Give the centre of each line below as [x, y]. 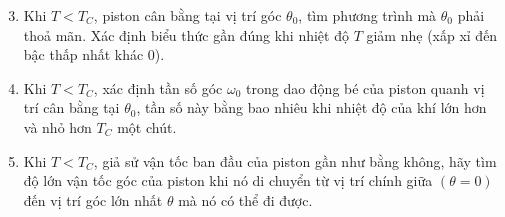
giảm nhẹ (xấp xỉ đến [432, 34]
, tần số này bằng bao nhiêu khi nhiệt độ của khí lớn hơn [311, 107]
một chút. [147, 126]
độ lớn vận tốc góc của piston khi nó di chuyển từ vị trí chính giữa [228, 180]
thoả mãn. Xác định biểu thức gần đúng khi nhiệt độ [186, 34]
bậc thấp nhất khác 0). [94, 54]
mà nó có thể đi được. [245, 199]
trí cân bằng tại [71, 107]
